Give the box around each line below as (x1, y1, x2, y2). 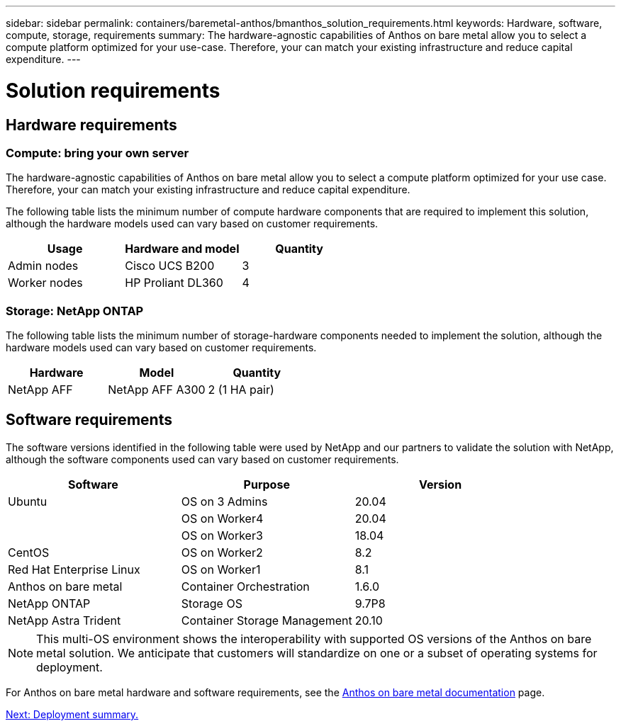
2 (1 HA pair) (208, 382, 274, 397)
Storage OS (181, 596, 242, 611)
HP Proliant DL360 (125, 276, 223, 290)
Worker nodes (8, 276, 83, 290)
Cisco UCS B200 (125, 259, 215, 273)
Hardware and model (125, 242, 240, 256)
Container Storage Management (181, 613, 352, 628)
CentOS (8, 545, 50, 560)
